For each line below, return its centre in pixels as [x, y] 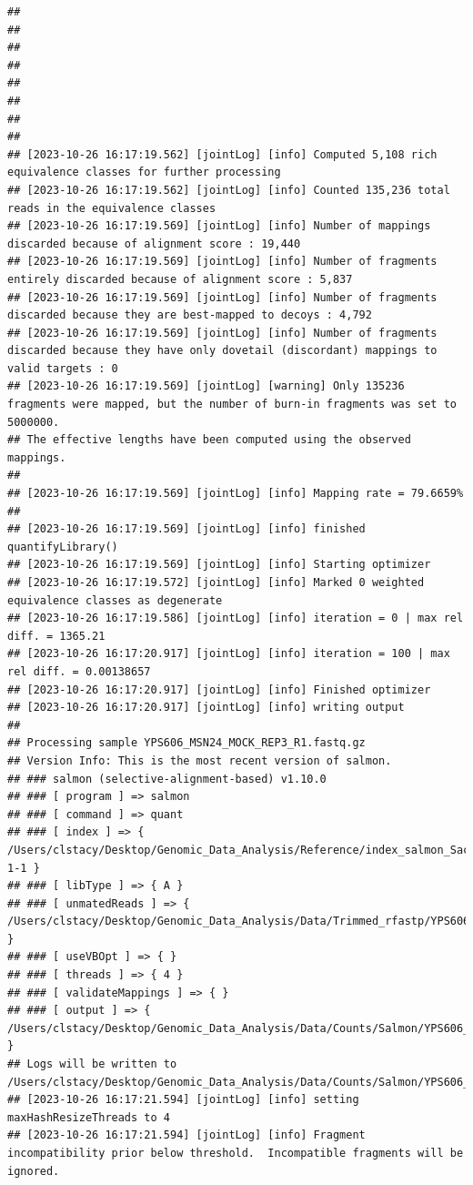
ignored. [34, 1171]
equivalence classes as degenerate [115, 600]
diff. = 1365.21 [56, 636]
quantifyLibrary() [63, 547]
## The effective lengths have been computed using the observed [209, 440]
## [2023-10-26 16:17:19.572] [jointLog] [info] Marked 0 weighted [216, 582]
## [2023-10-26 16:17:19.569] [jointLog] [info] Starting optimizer [219, 565]
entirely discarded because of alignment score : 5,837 [180, 279]
